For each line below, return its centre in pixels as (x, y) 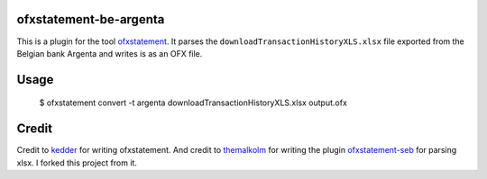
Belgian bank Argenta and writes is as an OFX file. (110, 53)
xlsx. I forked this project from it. (77, 163)
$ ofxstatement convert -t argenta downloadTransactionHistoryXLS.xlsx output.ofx (193, 103)
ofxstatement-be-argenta (91, 19)
